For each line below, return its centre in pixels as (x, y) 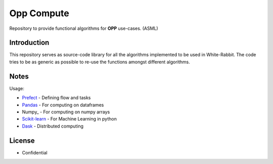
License (22, 140)
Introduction (29, 43)
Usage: (17, 88)
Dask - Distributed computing (53, 126)
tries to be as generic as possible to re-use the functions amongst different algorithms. (100, 62)
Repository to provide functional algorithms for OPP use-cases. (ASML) (84, 28)
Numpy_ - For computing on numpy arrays (66, 112)
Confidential (35, 152)
